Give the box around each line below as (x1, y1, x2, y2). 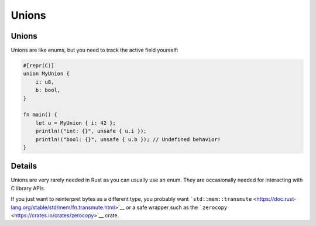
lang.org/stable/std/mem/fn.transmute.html (11, 204, 115, 211)
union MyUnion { (23, 70, 70, 77)
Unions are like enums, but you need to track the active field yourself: (11, 47, 178, 54)
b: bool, (35, 87, 61, 94)
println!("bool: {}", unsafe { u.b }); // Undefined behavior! (35, 136, 221, 143)
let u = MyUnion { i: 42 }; (35, 119, 116, 126)
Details (11, 161, 37, 171)
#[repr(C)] (23, 62, 54, 69)
